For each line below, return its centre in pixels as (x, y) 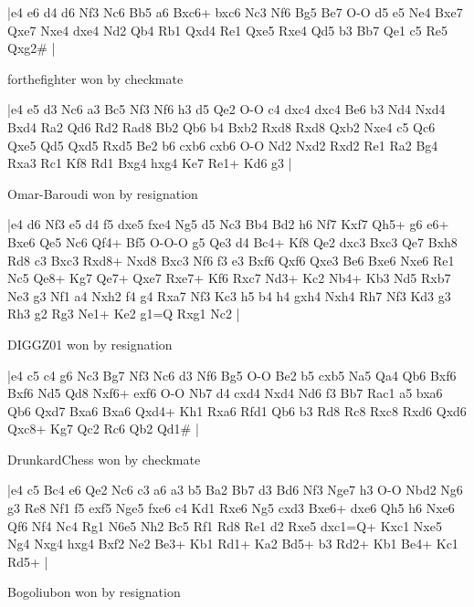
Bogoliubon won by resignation (94, 592)
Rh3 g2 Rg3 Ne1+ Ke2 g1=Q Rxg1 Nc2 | (124, 314)
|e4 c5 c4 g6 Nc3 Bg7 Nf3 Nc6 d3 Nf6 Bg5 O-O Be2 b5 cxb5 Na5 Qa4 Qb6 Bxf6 (232, 375)
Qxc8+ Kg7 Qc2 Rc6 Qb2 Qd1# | (103, 429)
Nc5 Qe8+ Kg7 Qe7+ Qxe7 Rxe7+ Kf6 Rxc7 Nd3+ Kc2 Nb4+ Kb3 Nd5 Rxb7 (229, 278)
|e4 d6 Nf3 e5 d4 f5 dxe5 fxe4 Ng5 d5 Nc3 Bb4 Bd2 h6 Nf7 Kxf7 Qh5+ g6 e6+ (228, 224)
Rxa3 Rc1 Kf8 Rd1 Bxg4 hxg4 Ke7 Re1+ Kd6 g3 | (150, 163)
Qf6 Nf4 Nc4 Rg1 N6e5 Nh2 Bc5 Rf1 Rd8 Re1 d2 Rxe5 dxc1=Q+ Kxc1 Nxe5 (225, 525)
